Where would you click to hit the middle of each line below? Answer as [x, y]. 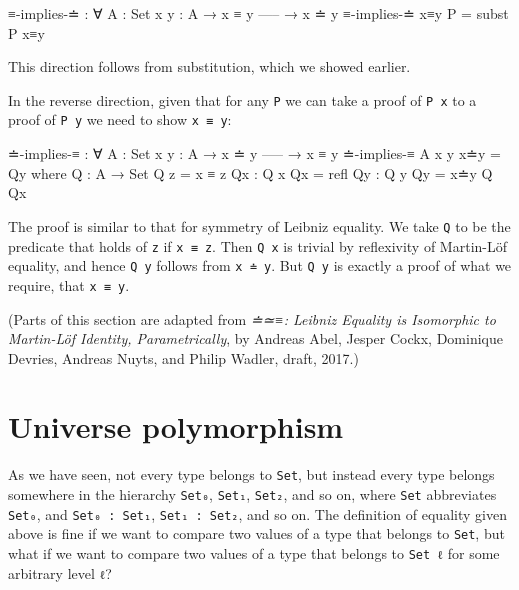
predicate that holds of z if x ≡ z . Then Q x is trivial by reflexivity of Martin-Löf [258, 245]
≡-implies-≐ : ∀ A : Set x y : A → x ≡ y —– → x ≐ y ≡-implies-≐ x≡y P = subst [258, 13]
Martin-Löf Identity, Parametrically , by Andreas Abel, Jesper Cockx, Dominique [255, 338]
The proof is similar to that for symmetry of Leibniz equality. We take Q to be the [259, 225]
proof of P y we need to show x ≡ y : [120, 119]
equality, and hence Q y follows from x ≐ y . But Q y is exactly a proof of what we [260, 265]
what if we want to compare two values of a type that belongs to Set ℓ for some [254, 553]
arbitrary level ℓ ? [60, 572]
